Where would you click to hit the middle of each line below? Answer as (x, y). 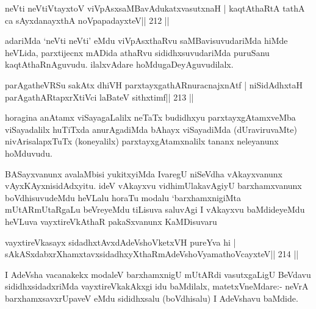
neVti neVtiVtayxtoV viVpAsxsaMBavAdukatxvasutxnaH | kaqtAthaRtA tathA (155, 8)
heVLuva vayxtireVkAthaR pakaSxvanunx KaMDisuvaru (111, 221)
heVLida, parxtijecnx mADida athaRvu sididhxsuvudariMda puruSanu (137, 52)
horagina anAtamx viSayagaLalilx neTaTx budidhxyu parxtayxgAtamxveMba (150, 117)
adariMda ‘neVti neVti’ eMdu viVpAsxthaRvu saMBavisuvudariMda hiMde (146, 41)
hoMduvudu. (29, 153)
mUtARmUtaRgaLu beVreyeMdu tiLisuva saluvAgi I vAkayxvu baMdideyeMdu (155, 209)
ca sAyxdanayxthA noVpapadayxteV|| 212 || (87, 20)
